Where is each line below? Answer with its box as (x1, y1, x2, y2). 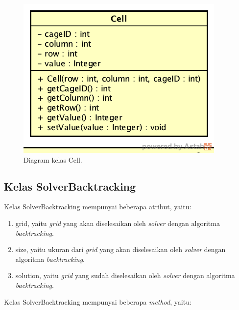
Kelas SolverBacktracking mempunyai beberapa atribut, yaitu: (4, 201, 191, 212)
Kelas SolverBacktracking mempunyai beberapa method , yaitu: (4, 296, 191, 307)
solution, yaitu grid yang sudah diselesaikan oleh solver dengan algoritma (15, 270, 235, 281)
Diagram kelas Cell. (24, 154, 82, 165)
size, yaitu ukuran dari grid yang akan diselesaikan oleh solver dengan (15, 244, 226, 254)
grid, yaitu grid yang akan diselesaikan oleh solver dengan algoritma (15, 218, 220, 228)
